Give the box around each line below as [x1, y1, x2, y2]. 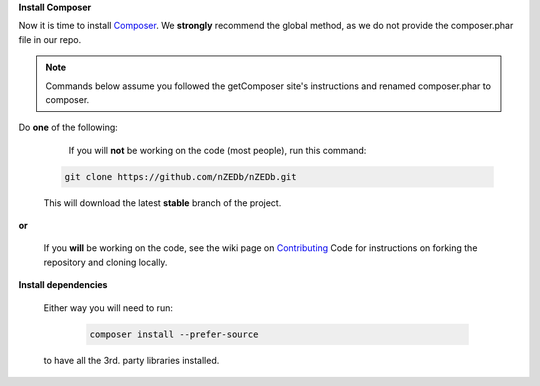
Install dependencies [18, 279, 108, 291]
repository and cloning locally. [43, 256, 168, 268]
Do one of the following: [18, 121, 119, 134]
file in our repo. [18, 33, 82, 45]
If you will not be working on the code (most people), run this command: [68, 144, 367, 156]
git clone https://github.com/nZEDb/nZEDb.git [64, 171, 297, 182]
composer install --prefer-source [89, 328, 259, 340]
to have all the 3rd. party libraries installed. [43, 354, 220, 366]
